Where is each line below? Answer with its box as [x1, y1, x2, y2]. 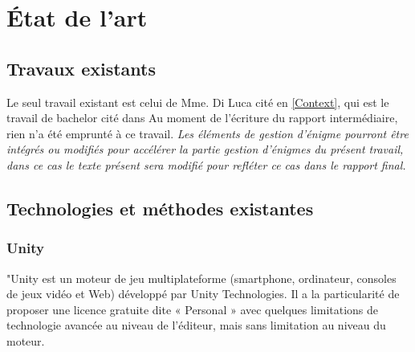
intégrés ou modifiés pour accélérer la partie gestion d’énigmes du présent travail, [6, 141, 404, 158]
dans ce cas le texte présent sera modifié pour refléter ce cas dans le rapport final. [6, 156, 406, 173]
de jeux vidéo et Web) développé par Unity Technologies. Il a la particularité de [6, 285, 400, 302]
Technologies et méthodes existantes [6, 195, 314, 220]
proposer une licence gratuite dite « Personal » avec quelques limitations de [6, 301, 379, 317]
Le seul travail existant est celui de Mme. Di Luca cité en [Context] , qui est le [6, 93, 389, 110]
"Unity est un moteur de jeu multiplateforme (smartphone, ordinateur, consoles [6, 269, 397, 286]
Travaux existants [6, 55, 156, 80]
